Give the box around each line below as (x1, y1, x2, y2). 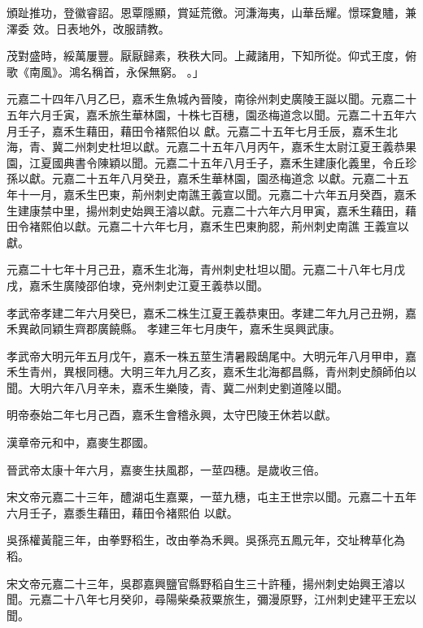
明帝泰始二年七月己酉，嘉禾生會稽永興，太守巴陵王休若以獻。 (7, 406, 337, 423)
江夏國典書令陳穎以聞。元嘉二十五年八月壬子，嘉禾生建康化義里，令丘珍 (28, 154, 416, 171)
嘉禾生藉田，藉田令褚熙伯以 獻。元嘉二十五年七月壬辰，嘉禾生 (51, 122, 386, 139)
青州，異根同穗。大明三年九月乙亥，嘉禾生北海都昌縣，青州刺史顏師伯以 (28, 363, 416, 380)
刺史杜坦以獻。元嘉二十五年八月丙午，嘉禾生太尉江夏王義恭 (85, 138, 405, 155)
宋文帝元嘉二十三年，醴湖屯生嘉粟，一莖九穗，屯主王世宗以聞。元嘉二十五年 (7, 488, 416, 505)
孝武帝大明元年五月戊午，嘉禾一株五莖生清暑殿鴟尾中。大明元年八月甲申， (7, 347, 405, 364)
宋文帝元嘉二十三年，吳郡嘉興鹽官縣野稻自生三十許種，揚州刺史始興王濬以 (7, 574, 405, 591)
